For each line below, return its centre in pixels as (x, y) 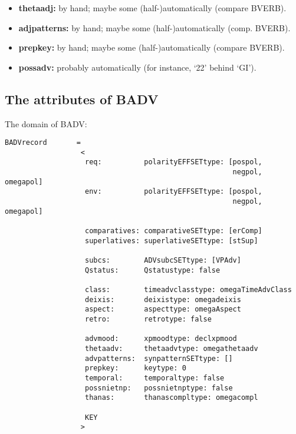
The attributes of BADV (82, 99)
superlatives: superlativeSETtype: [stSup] (172, 241)
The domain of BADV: (46, 123)
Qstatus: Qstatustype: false (153, 270)
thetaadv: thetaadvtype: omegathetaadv (172, 348)
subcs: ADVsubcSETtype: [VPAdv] (163, 261)
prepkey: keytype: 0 (136, 368)
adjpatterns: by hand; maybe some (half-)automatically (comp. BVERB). (154, 27)
